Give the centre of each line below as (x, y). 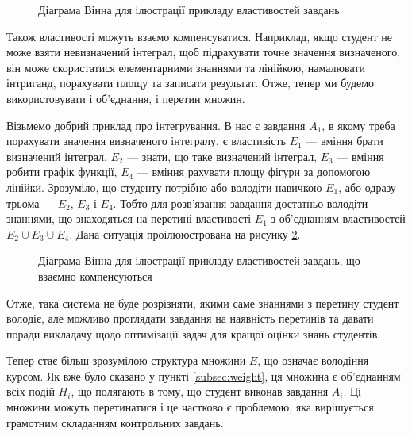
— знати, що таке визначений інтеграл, (222, 156)
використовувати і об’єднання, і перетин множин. (126, 98)
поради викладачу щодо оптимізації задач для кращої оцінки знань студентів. (194, 333)
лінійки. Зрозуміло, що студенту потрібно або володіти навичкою (164, 187)
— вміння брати (345, 141)
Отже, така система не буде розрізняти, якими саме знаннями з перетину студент (203, 302)
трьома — (31, 203)
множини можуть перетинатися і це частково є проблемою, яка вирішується (190, 407)
